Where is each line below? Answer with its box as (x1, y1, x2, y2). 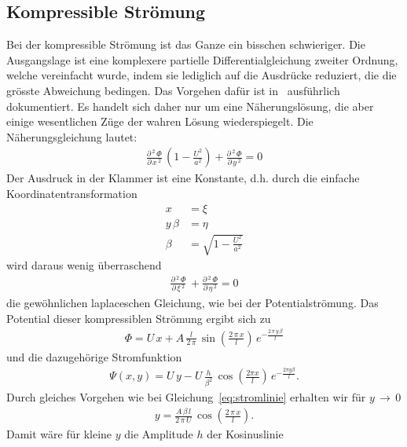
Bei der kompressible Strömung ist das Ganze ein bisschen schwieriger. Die (6, 36, 365, 53)
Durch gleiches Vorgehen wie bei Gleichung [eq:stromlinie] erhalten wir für (6, 389, 366, 405)
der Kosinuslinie (207, 426, 284, 442)
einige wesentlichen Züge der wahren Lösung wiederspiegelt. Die (6, 113, 313, 130)
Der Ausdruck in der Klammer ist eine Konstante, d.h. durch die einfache (6, 170, 360, 186)
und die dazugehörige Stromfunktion (6, 348, 182, 365)
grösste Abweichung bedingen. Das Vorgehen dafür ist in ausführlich (6, 82, 340, 98)
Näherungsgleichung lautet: (6, 128, 137, 145)
